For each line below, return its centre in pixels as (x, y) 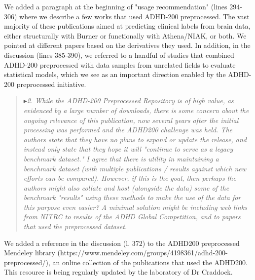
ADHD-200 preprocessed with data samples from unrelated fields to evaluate (120, 64)
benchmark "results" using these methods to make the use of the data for (132, 197)
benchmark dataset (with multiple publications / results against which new (135, 168)
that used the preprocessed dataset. (75, 226)
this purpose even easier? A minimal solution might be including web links (135, 207)
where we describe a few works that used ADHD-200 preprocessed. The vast (134, 16)
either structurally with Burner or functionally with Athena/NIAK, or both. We (125, 35)
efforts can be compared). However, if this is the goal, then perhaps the (130, 178)
